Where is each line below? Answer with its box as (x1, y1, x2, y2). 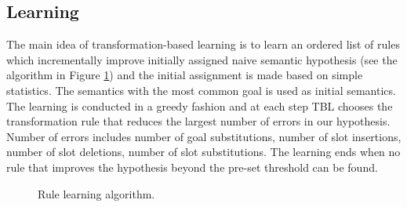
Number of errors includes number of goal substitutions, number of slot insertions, (6, 128, 402, 144)
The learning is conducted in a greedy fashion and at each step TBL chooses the (6, 97, 393, 114)
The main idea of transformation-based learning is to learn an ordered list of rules (6, 36, 400, 53)
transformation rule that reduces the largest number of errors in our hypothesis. (6, 113, 391, 129)
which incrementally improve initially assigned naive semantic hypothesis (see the (6, 51, 398, 67)
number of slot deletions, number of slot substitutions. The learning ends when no (6, 143, 401, 160)
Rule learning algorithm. (38, 185, 155, 202)
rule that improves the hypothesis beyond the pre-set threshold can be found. (6, 158, 378, 175)
